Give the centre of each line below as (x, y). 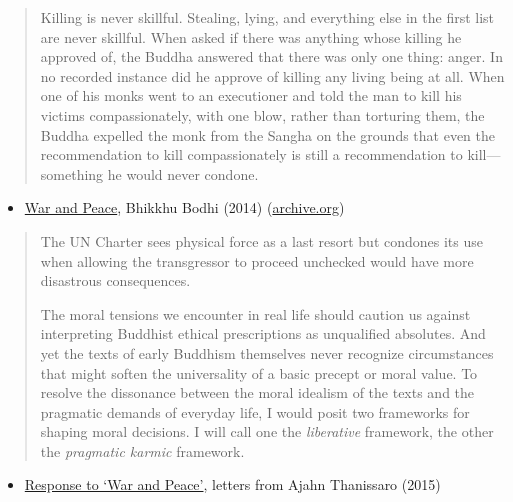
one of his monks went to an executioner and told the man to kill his (251, 95)
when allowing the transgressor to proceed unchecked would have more (257, 260)
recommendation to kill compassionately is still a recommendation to (251, 154)
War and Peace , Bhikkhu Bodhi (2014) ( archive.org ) (184, 207)
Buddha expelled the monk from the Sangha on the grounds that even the (268, 134)
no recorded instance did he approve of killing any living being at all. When (272, 75)
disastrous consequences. (115, 280)
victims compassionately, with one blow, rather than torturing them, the (262, 114)
